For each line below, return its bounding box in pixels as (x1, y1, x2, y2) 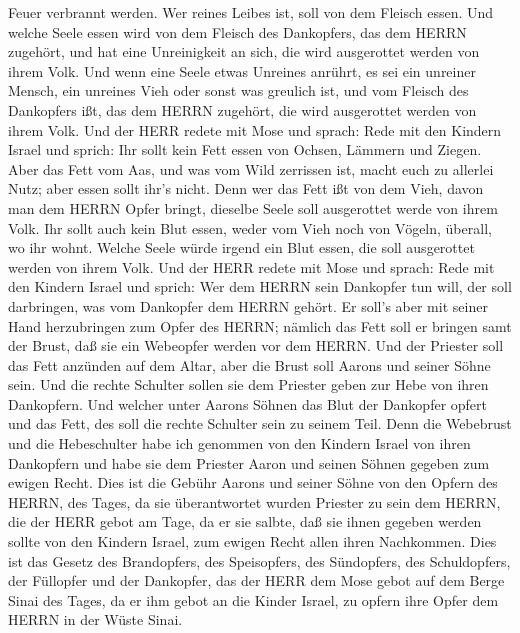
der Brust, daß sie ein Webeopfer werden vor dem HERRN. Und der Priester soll (8, 335, 504, 356)
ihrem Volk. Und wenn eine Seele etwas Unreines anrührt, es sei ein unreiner (8, 60, 476, 81)
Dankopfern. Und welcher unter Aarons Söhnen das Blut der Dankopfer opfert (8, 393, 488, 414)
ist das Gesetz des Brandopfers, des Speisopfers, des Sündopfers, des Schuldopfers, (8, 550, 511, 571)
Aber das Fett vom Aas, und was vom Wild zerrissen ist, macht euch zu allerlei (8, 158, 494, 179)
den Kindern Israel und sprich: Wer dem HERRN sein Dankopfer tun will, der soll (8, 276, 512, 297)
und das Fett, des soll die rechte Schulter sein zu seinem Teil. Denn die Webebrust (8, 413, 512, 434)
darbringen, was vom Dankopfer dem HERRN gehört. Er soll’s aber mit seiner (8, 295, 488, 316)
